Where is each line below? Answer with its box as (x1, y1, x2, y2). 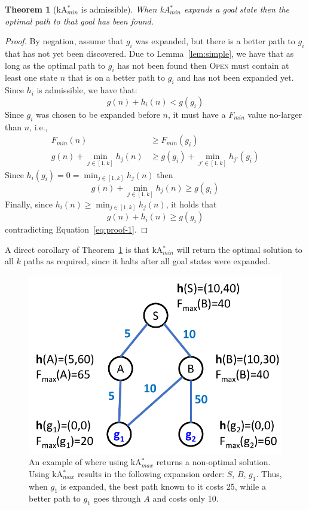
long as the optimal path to (5, 59, 106, 71)
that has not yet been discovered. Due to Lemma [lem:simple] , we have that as (5, 47, 294, 59)
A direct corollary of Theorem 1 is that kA (5, 243, 163, 255)
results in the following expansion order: (78, 467, 225, 480)
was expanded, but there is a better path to (135, 35, 295, 47)
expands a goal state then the (183, 3, 290, 15)
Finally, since (5, 197, 53, 210)
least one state (5, 71, 58, 84)
